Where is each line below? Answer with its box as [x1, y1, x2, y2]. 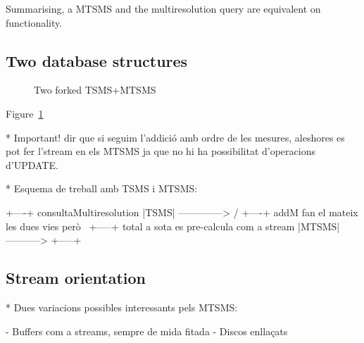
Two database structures [6, 49, 188, 71]
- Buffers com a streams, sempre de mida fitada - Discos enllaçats [6, 323, 288, 338]
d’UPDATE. [6, 157, 58, 172]
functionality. [6, 15, 63, 30]
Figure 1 [6, 106, 44, 120]
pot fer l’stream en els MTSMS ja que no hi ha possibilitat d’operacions [6, 144, 315, 158]
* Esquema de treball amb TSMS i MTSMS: [6, 181, 198, 196]
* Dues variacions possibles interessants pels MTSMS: [6, 299, 238, 314]
